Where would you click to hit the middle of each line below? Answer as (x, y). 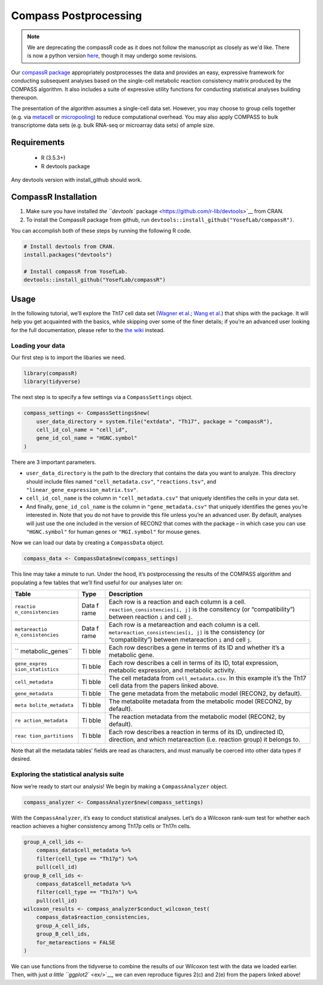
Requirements (38, 142)
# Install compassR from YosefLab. (76, 272)
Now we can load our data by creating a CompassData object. (88, 543)
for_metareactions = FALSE (76, 942)
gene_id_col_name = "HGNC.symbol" (87, 438)
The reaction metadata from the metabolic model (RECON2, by (197, 717)
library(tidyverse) (52, 382)
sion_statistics (37, 669)
